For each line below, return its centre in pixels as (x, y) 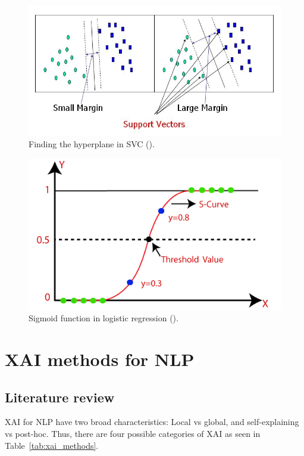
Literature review (60, 397)
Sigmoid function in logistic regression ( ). (104, 318)
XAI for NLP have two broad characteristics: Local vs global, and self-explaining (152, 422)
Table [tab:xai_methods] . (52, 445)
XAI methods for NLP (100, 359)
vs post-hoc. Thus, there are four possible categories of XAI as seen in (133, 433)
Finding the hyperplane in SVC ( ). (92, 143)
